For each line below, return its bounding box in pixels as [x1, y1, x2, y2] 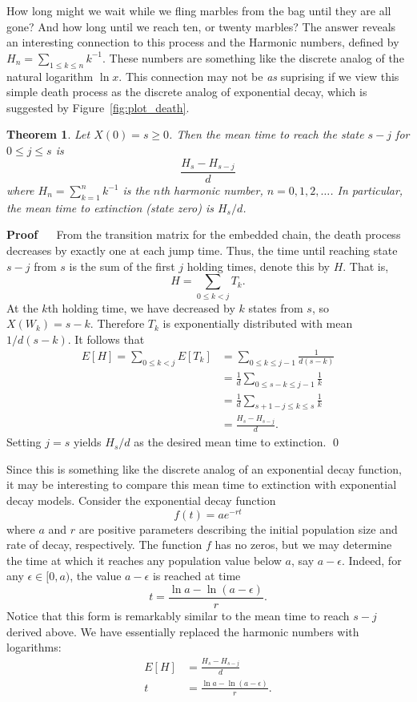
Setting [6, 434, 42, 450]
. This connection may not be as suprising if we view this [118, 67, 399, 84]
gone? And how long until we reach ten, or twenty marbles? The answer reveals [6, 18, 396, 34]
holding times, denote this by [186, 257, 330, 274]
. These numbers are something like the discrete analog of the [102, 49, 404, 66]
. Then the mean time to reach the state [169, 126, 364, 143]
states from [248, 299, 303, 316]
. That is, [343, 257, 389, 274]
